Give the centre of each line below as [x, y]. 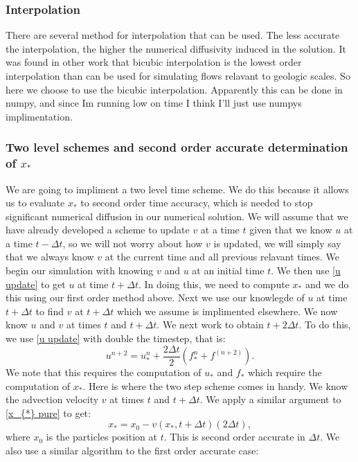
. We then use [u [306, 270]
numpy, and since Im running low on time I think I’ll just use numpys [154, 103]
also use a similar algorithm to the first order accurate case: [132, 451]
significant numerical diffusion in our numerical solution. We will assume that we [177, 216]
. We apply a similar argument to [270, 399]
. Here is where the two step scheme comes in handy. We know [215, 385]
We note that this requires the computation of [104, 372]
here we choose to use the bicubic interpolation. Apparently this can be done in [174, 89]
